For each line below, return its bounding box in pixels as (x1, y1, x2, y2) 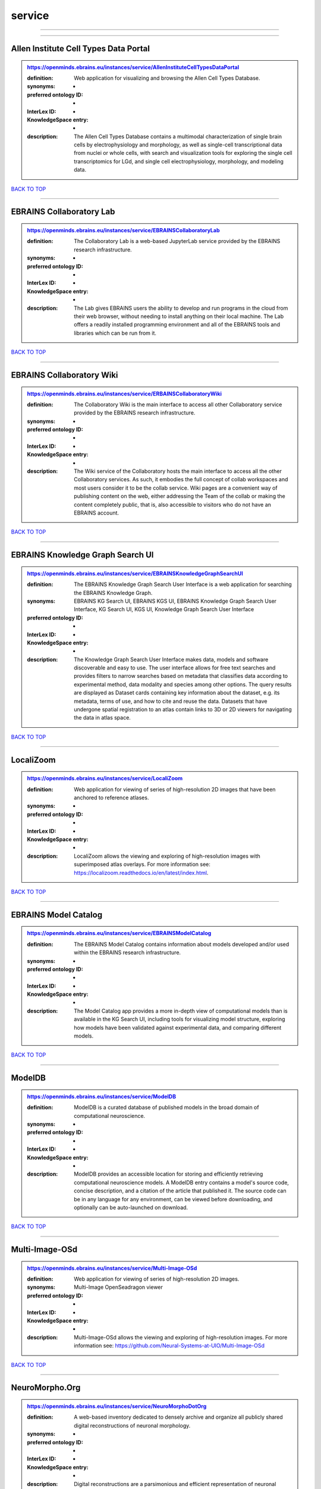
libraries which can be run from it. (74, 329, 157, 337)
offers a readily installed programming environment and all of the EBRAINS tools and (74, 321, 281, 328)
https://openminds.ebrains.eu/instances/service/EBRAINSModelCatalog (27, 930, 212, 937)
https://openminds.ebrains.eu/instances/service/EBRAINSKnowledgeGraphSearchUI (27, 569, 243, 577)
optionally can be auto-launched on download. (74, 1204, 188, 1211)
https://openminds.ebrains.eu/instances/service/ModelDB (27, 1093, 177, 1100)
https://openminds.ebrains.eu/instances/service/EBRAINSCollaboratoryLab (27, 227, 220, 234)
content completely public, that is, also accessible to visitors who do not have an (74, 501, 272, 508)
